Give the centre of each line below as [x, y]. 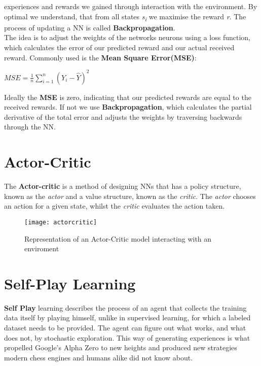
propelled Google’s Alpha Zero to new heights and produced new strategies [121, 347]
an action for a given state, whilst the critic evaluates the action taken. [115, 206]
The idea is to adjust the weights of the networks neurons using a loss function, [127, 37]
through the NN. [30, 127]
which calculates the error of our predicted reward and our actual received [119, 47]
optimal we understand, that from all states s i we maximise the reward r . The [125, 17]
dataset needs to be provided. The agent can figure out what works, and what [125, 328]
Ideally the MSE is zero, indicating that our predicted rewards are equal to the [128, 97]
